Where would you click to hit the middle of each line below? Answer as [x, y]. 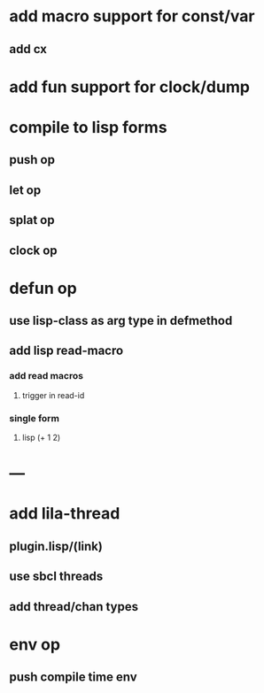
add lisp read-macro [66, 351]
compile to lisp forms [88, 127]
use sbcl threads [56, 577]
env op [35, 644]
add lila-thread [65, 514]
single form [35, 418]
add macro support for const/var [132, 16]
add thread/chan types [74, 607]
